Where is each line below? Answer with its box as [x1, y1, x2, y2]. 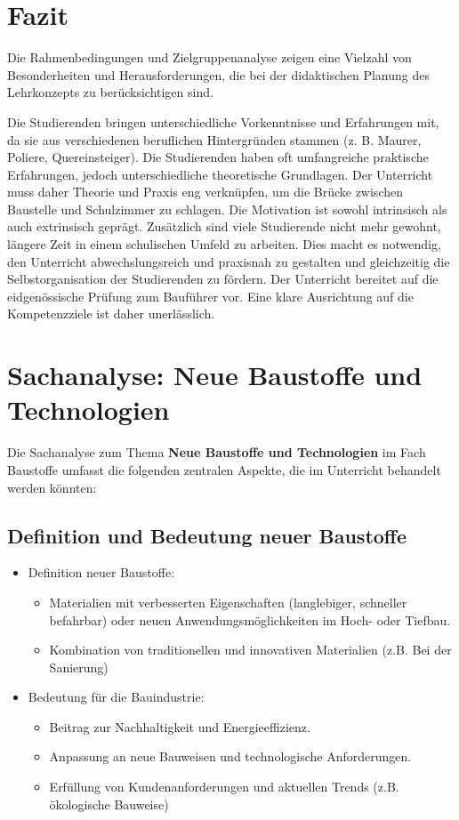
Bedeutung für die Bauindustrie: [28, 687, 205, 706]
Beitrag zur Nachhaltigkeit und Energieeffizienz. [49, 717, 310, 736]
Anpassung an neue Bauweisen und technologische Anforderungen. [49, 747, 412, 766]
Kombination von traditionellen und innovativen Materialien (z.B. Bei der [49, 640, 452, 659]
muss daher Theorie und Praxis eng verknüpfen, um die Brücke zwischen [7, 182, 403, 201]
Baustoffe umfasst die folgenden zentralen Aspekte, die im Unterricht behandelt [7, 460, 441, 478]
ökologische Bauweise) [49, 794, 169, 813]
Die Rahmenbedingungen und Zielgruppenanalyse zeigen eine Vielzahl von [7, 48, 412, 67]
